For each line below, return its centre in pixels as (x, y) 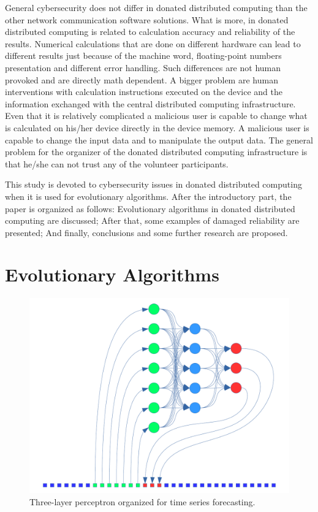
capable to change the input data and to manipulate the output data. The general (159, 139)
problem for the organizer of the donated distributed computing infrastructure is (156, 152)
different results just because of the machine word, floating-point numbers (143, 55)
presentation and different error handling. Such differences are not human (143, 67)
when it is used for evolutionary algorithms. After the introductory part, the (148, 196)
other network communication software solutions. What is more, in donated (147, 19)
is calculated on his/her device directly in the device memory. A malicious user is (157, 127)
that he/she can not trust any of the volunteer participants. (117, 163)
